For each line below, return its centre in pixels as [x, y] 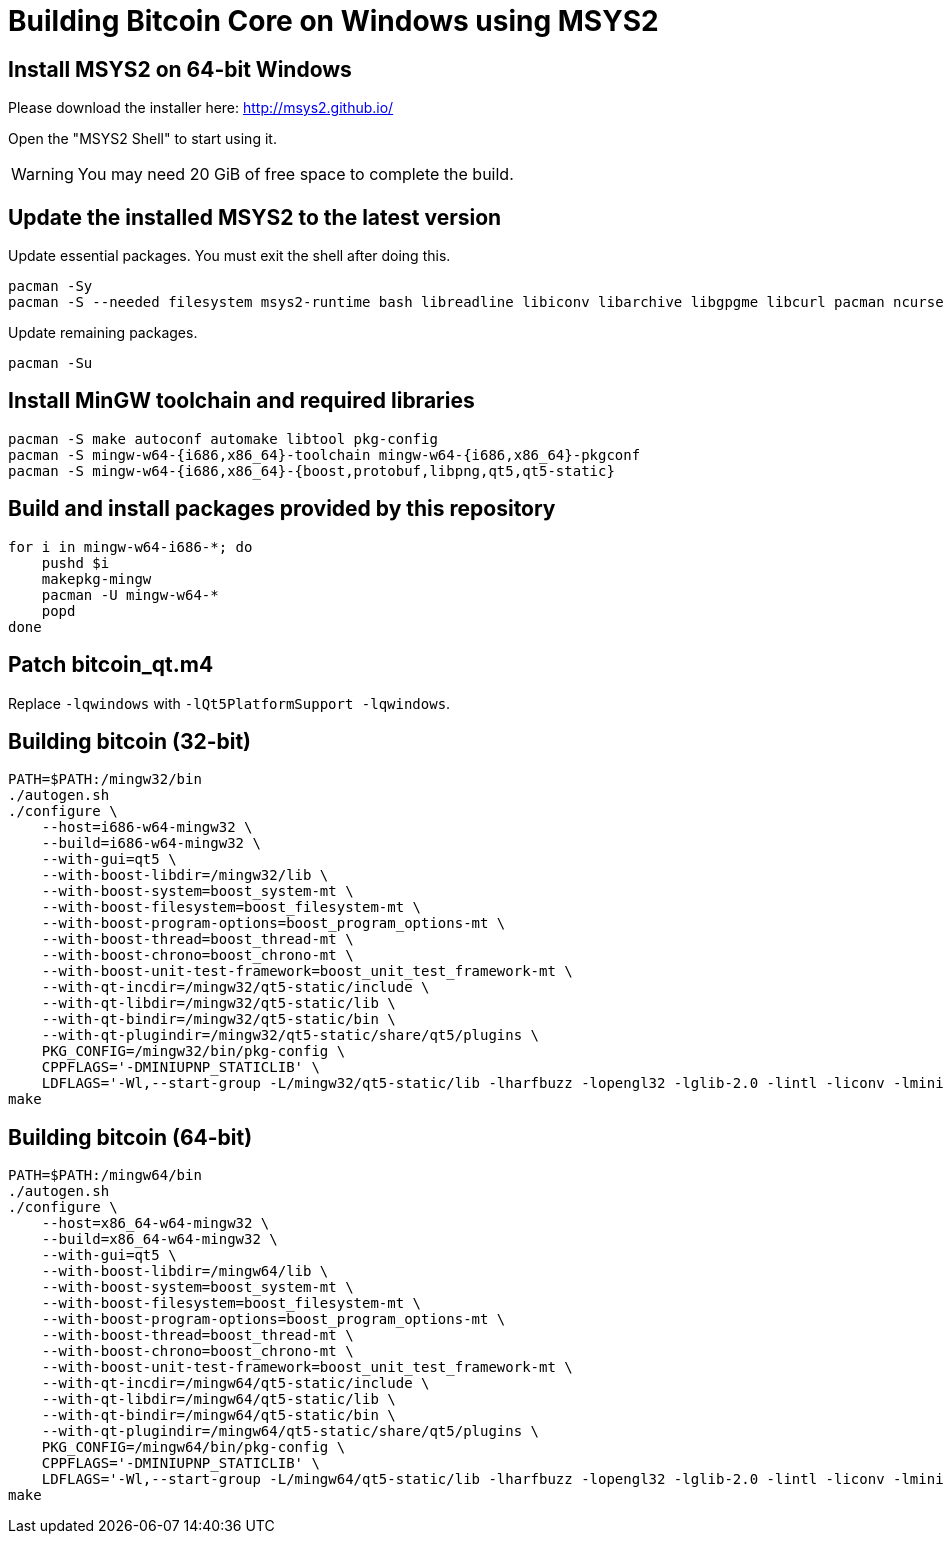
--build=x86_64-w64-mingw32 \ [159, 1239]
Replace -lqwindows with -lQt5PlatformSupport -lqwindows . [229, 703]
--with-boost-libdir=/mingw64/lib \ [185, 1271]
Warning [42, 174]
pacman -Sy [50, 286]
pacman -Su [50, 363]
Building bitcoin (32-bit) [130, 741]
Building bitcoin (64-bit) [130, 1137]
